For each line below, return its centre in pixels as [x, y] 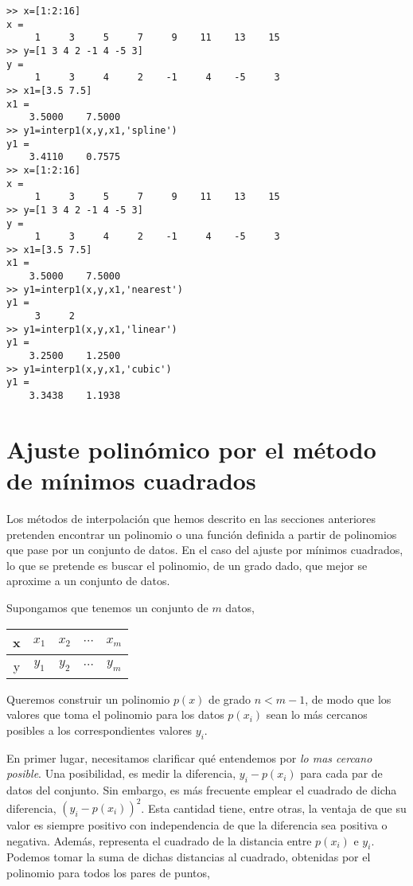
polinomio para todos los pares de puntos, [108, 873]
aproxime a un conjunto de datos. [88, 581]
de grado [230, 699]
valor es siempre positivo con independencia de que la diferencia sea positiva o [197, 825]
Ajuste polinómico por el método [191, 449]
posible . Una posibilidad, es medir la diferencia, [121, 773]
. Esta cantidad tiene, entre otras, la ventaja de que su [274, 808]
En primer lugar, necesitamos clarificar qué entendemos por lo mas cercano [189, 757]
